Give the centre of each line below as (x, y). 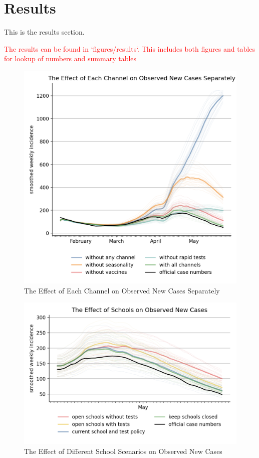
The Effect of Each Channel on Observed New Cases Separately (122, 290)
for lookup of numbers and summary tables (70, 58)
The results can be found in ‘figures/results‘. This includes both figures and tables (129, 48)
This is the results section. (44, 32)
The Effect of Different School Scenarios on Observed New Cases (123, 451)
